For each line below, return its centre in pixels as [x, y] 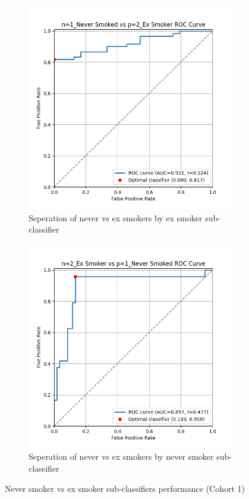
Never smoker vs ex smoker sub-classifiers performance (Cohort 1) [125, 488]
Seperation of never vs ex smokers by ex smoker [116, 217]
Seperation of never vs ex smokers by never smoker [121, 456]
